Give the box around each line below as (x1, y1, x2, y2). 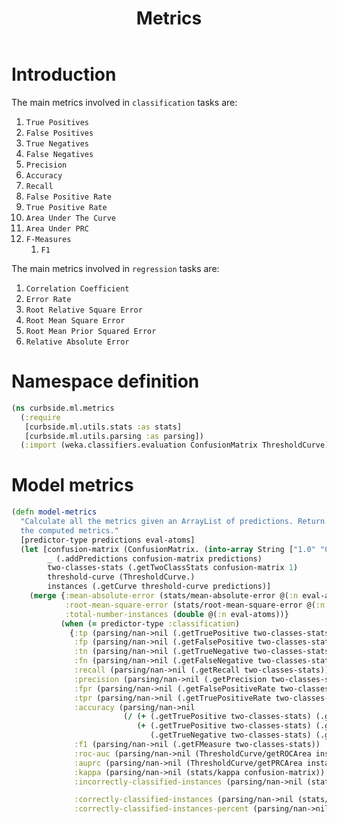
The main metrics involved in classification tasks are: (11, 96, 238, 108)
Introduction (11, 63, 117, 86)
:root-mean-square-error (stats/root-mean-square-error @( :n (64, 600, 326, 610)
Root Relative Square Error (25, 305, 143, 315)
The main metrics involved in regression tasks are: (11, 262, 220, 274)
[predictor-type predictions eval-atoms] (20, 535, 196, 545)
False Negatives (25, 149, 94, 159)
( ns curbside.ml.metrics (11, 403, 115, 413)
